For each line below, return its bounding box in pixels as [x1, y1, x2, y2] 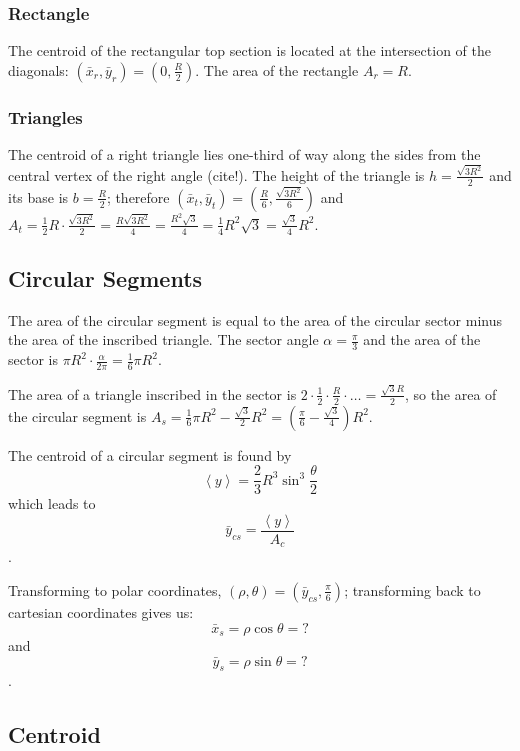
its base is [8, 186, 69, 207]
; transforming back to [344, 579, 481, 600]
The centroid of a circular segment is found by [8, 444, 292, 465]
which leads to [8, 493, 96, 514]
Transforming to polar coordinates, [8, 579, 222, 600]
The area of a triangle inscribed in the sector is [8, 383, 297, 404]
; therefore [106, 186, 170, 207]
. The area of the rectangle [195, 59, 359, 80]
